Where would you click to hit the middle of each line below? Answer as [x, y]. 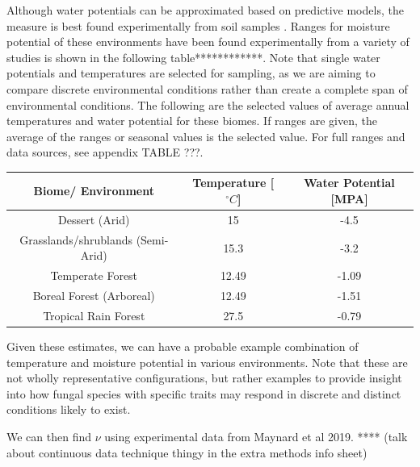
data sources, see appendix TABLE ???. [105, 152]
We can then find [49, 436]
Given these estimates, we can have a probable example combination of [183, 346]
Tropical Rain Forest [94, 315]
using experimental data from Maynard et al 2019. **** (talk [256, 436]
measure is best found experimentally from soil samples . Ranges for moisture [198, 25]
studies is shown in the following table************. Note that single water [193, 57]
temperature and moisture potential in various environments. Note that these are [207, 362]
